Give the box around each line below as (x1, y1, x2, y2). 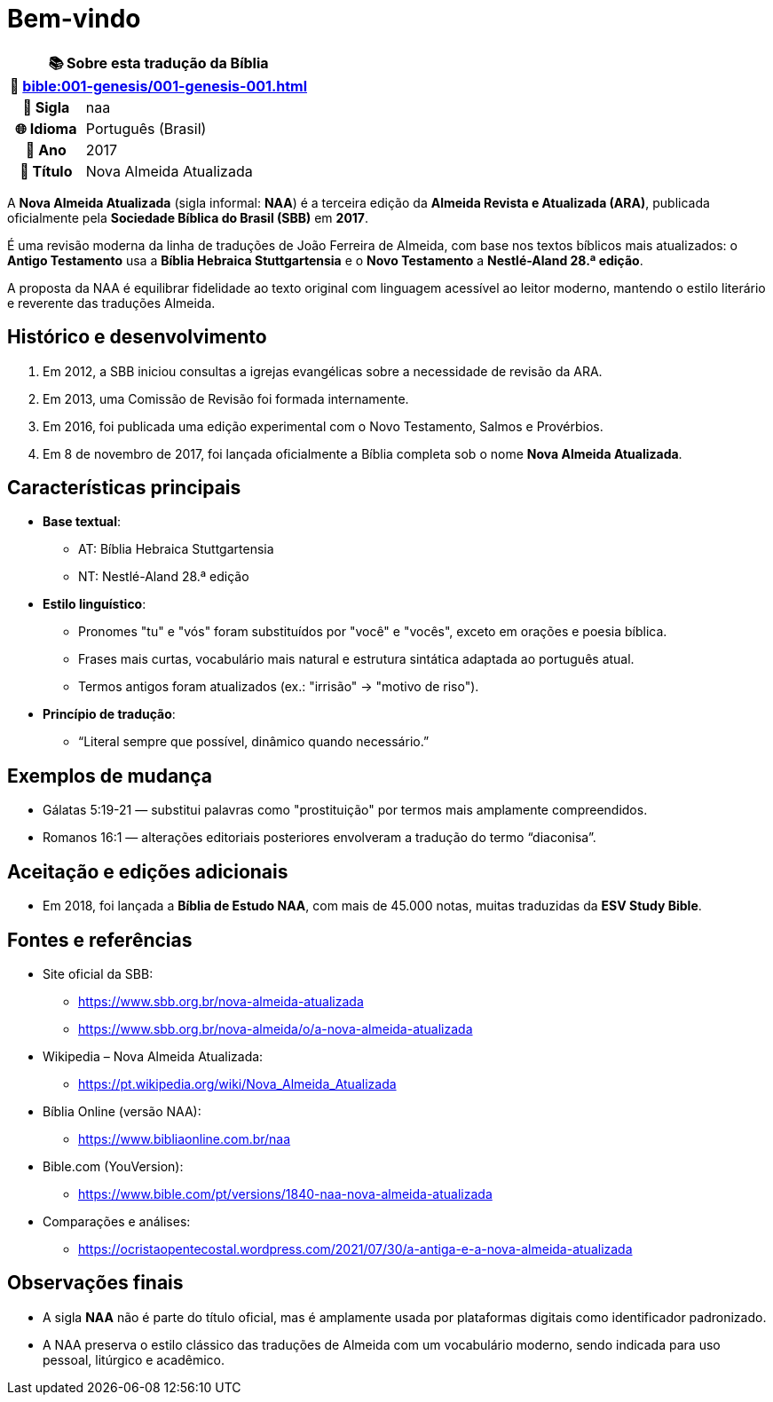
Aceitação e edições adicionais (7, 860, 288, 883)
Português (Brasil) (85, 119, 207, 138)
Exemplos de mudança (7, 764, 212, 787)
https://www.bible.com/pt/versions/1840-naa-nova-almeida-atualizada (78, 1185, 493, 1201)
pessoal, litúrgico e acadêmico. (43, 1351, 225, 1367)
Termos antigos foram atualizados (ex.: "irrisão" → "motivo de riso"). (78, 679, 479, 695)
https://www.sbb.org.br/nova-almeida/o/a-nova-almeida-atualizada (78, 1020, 473, 1036)
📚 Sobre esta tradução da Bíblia (48, 53, 269, 72)
